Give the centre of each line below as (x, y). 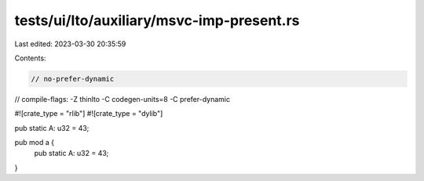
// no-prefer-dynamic (73, 79)
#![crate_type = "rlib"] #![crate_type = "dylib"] (89, 114)
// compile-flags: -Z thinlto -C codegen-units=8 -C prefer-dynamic (122, 99)
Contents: (30, 58)
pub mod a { (35, 143)
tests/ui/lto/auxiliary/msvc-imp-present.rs (157, 20)
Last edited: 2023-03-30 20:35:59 (70, 44)
